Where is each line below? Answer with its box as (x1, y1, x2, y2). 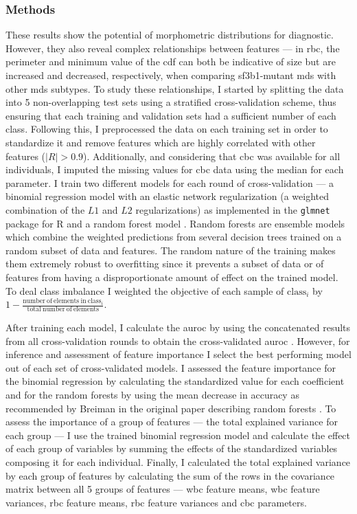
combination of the (5, 202, 85, 216)
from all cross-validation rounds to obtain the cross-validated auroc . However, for (5, 333, 350, 348)
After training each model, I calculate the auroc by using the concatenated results (5, 320, 351, 334)
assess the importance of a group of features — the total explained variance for (5, 414, 338, 429)
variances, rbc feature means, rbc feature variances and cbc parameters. (5, 495, 307, 509)
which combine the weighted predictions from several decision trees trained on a (5, 230, 342, 244)
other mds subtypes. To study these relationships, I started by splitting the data (5, 81, 344, 96)
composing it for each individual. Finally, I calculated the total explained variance (5, 454, 351, 469)
